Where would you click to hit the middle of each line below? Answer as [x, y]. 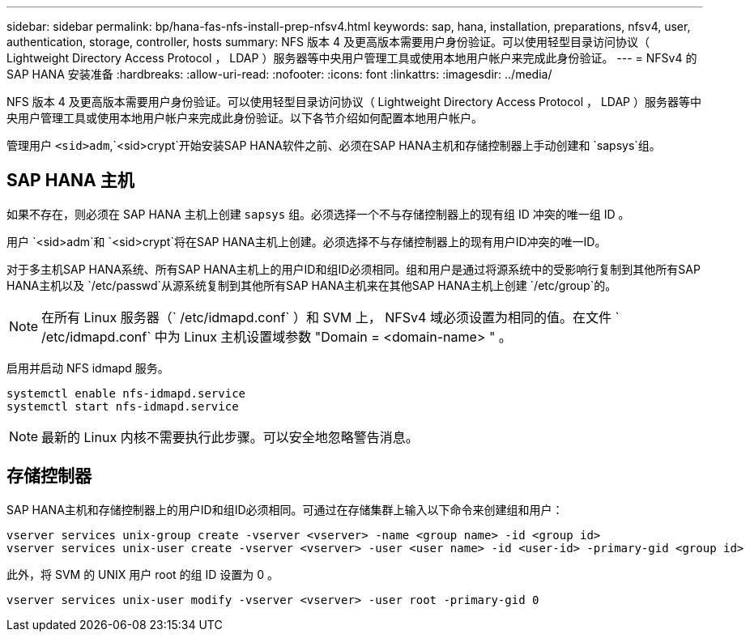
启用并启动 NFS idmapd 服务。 [88, 368]
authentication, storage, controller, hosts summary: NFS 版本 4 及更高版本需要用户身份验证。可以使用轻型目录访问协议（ [328, 42]
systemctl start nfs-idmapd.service [123, 406]
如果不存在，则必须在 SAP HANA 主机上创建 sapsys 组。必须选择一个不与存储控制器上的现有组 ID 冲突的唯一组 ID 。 [318, 214]
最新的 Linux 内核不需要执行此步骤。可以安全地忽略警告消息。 [230, 437]
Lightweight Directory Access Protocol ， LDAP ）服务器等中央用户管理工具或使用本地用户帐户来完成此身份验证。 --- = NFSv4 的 [352, 58]
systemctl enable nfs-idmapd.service [126, 393]
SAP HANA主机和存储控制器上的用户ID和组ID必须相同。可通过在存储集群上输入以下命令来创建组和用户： [285, 509]
